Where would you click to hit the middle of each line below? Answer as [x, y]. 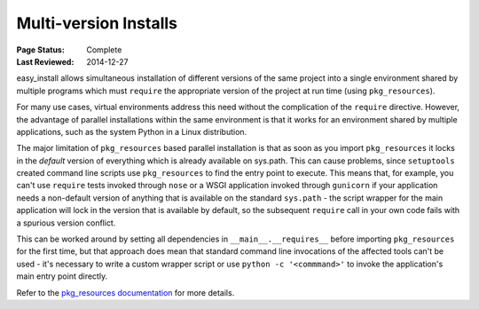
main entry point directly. [62, 276]
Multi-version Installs [97, 23]
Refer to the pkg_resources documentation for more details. [126, 292]
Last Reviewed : [45, 61]
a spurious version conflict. [66, 223]
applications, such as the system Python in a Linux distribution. [132, 131]
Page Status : [41, 50]
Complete [104, 50]
